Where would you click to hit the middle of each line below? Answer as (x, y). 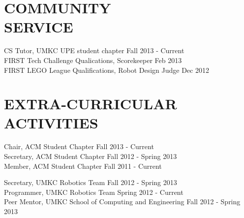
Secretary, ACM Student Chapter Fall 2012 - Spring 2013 (91, 156)
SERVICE (39, 27)
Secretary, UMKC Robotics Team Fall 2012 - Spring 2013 (91, 182)
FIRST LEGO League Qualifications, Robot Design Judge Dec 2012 (107, 70)
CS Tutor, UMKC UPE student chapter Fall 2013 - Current (94, 50)
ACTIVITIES (51, 123)
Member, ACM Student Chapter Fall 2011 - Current (83, 166)
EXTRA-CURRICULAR (91, 104)
